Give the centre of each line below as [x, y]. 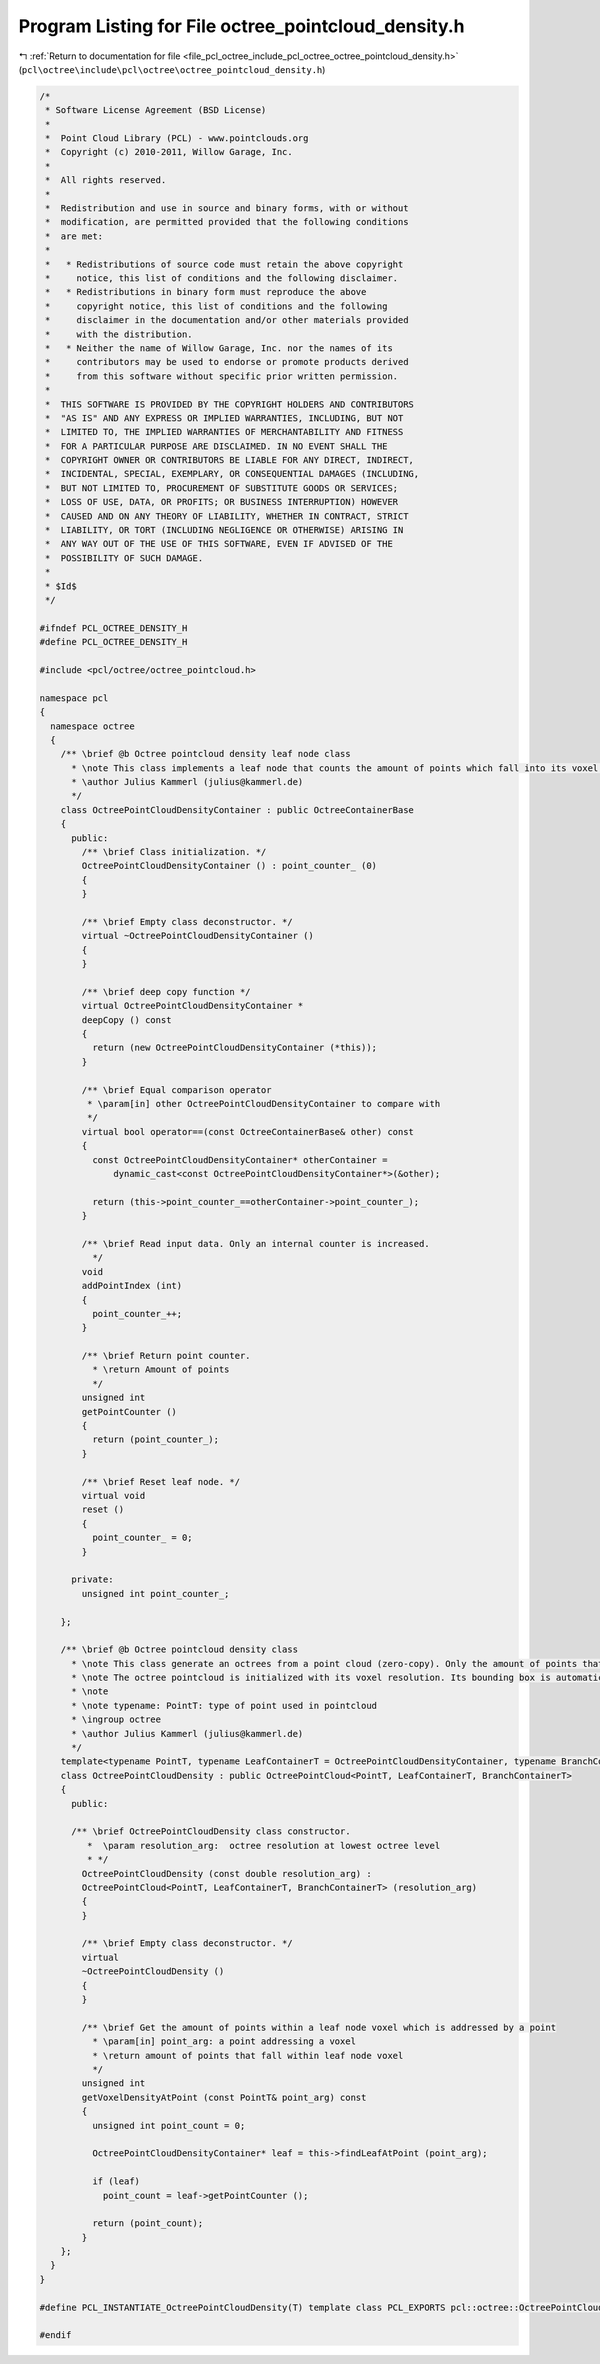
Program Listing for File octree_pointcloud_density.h [241, 26]
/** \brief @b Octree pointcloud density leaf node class [205, 754]
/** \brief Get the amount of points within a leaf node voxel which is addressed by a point [319, 2027]
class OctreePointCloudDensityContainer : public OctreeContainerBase [237, 809]
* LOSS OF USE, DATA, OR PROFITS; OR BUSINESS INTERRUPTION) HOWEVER [222, 502]
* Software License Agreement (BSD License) [156, 110]
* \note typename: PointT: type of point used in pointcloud [224, 1705]
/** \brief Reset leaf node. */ [160, 1481]
